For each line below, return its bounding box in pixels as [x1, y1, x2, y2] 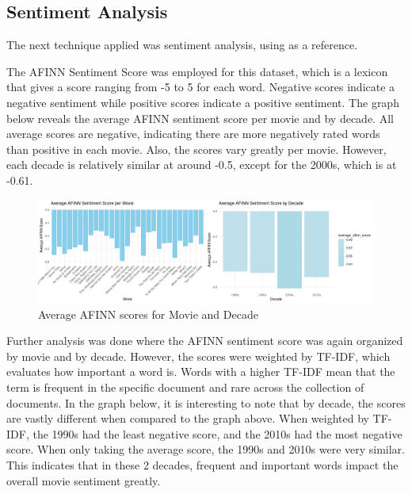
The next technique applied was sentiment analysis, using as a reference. [6, 36, 358, 53]
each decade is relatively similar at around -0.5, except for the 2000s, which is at [6, 156, 397, 173]
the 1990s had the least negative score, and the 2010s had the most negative [32, 425, 402, 442]
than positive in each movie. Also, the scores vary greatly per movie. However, [6, 140, 387, 157]
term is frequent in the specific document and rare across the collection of [6, 378, 364, 395]
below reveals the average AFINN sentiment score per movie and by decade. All [6, 109, 394, 126]
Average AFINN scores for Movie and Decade [38, 305, 258, 322]
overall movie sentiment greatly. [6, 472, 161, 488]
